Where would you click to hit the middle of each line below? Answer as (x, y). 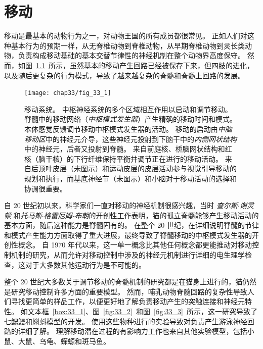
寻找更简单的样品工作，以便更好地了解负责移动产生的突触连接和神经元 (128, 301)
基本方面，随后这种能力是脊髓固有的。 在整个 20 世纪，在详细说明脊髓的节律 (131, 225)
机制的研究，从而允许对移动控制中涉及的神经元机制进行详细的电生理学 (128, 255)
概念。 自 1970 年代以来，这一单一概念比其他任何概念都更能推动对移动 (135, 245)
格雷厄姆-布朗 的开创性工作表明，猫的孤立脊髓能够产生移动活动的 (151, 215)
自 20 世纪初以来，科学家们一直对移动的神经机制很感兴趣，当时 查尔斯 (121, 205)
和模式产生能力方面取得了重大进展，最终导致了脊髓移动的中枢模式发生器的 (128, 235)
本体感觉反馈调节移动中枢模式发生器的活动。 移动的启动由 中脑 (128, 129)
